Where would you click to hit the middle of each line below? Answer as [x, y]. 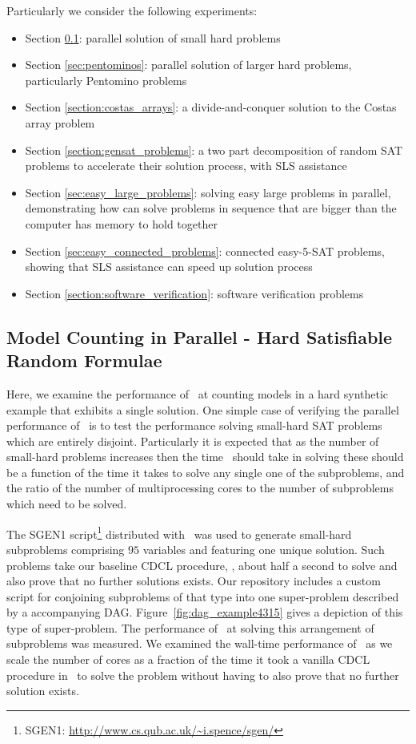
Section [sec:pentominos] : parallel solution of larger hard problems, [188, 65]
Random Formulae [84, 360]
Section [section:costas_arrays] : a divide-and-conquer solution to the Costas [211, 107]
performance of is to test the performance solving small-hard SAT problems [194, 425]
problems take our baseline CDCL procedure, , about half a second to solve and [202, 565]
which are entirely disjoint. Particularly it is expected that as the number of [193, 441]
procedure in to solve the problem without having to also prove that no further [203, 675]
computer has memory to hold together [121, 223]
